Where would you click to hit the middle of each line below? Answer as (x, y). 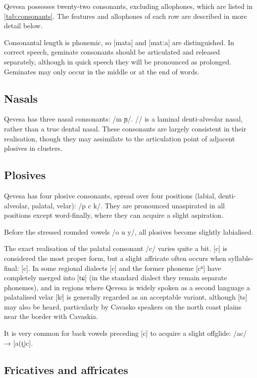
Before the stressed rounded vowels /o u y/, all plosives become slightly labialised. (129, 231)
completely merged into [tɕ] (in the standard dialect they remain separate (116, 278)
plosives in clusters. (33, 148)
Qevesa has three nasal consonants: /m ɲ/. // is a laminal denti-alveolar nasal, (124, 119)
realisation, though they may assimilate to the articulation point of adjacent (120, 138)
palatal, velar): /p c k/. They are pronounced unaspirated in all (128, 205)
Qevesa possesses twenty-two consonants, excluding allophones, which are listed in (128, 6)
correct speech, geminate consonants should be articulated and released (112, 52)
